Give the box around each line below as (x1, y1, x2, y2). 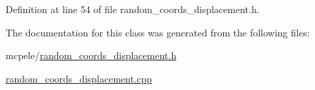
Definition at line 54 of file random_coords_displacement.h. (6, 2, 260, 16)
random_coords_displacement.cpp (6, 71, 152, 85)
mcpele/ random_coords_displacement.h (6, 48, 177, 63)
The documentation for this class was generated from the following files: (6, 25, 310, 39)
